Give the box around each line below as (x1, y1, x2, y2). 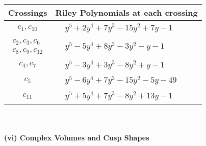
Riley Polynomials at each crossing (55, 7, 198, 18)
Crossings (8, 7, 47, 18)
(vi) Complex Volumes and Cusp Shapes (4, 132, 149, 142)
